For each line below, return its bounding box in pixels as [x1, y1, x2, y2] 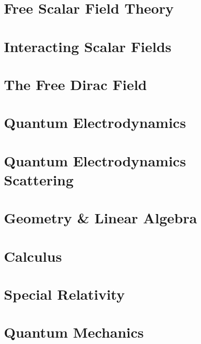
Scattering [4, 169, 74, 189]
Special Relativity [4, 284, 125, 304]
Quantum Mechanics [4, 322, 144, 342]
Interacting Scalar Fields [4, 36, 171, 56]
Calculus [4, 246, 62, 266]
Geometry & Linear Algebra [4, 208, 197, 228]
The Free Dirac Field [4, 74, 147, 94]
